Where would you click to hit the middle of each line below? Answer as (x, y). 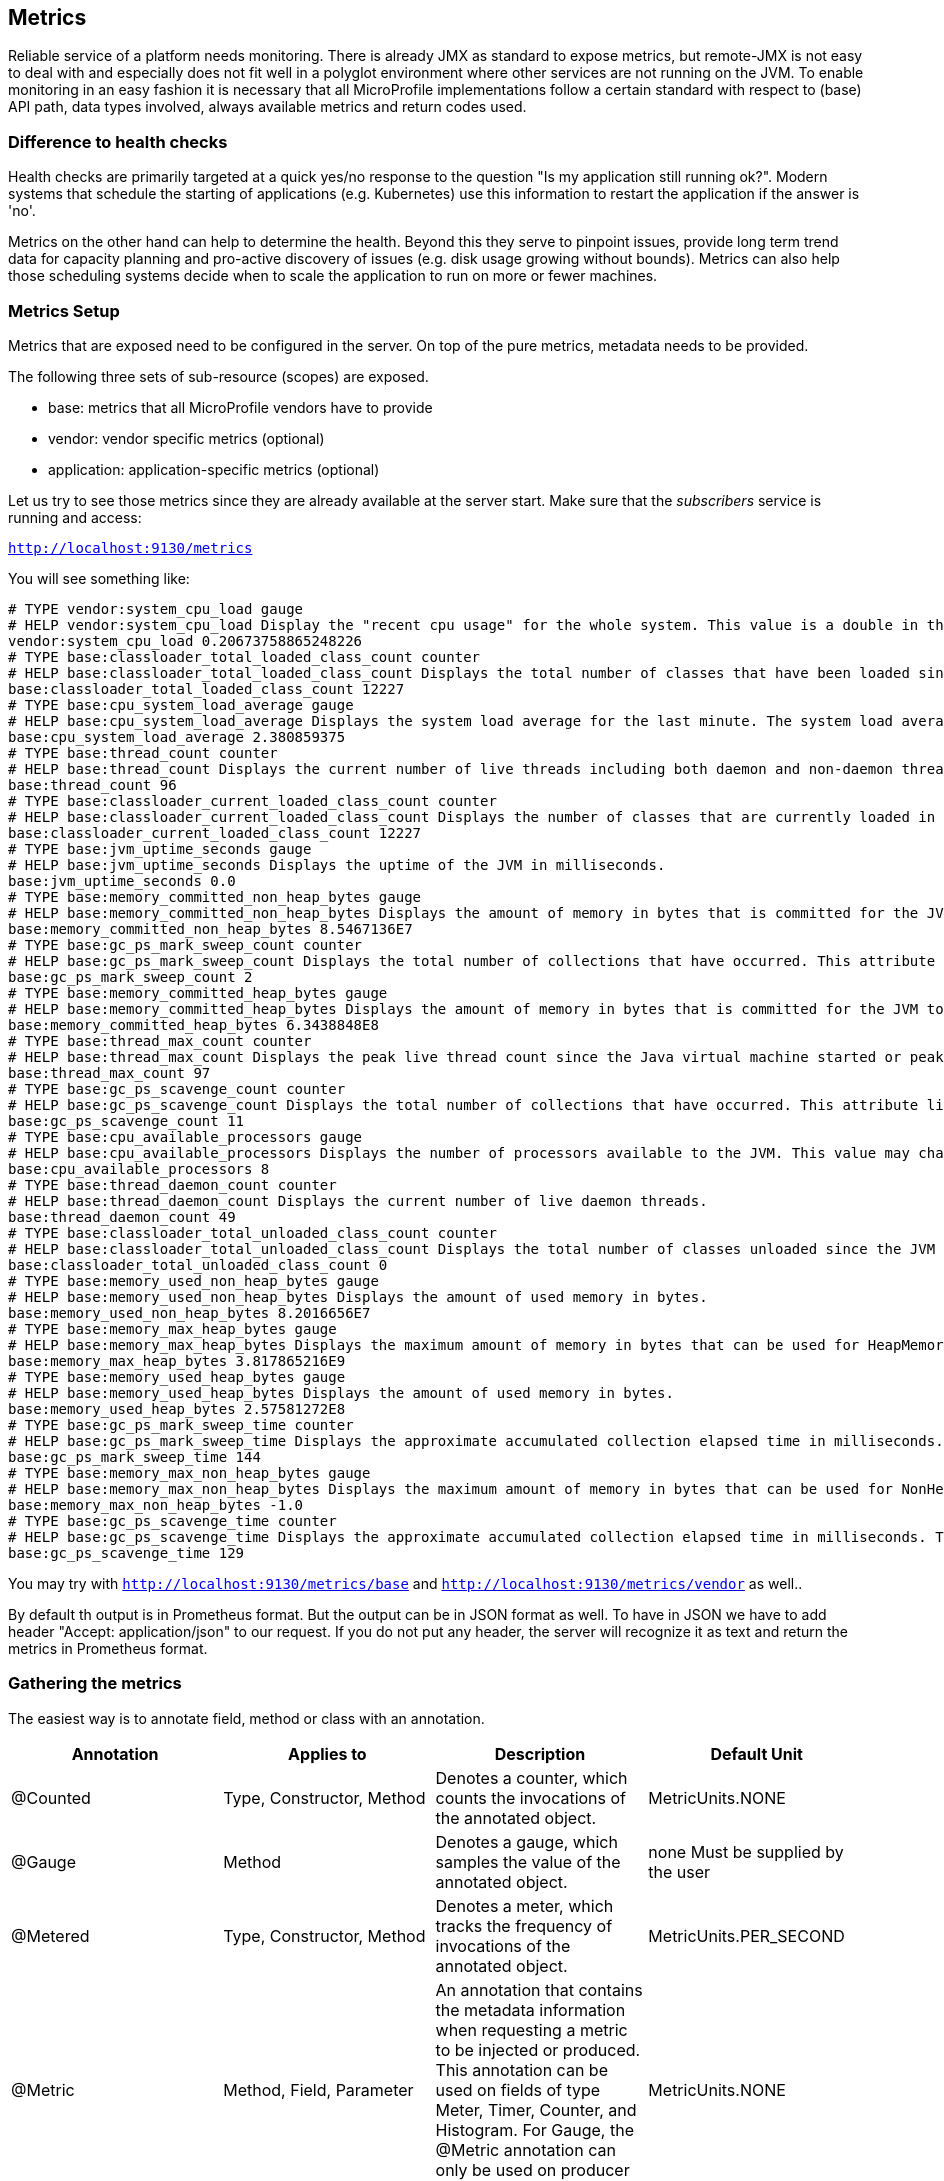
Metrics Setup (64, 310)
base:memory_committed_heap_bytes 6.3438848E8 (193, 1024)
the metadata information (530, 2009)
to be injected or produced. (538, 2049)
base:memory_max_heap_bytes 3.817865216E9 (177, 1360)
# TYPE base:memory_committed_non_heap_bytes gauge (215, 896)
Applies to (327, 1753)
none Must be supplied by (746, 1851)
